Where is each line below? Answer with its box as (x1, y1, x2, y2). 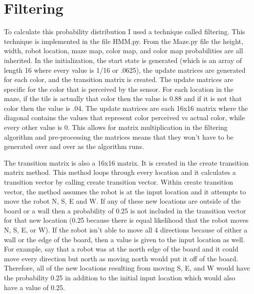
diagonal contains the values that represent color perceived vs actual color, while (4, 112, 245, 123)
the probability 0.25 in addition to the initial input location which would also (4, 272, 235, 282)
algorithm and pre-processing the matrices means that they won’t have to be (4, 131, 233, 142)
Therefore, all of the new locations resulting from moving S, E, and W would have (4, 263, 250, 273)
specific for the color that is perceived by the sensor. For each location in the (4, 84, 234, 94)
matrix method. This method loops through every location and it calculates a (4, 167, 236, 177)
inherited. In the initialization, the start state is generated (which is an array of (4, 55, 242, 65)
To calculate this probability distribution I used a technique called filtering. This (4, 26, 245, 37)
